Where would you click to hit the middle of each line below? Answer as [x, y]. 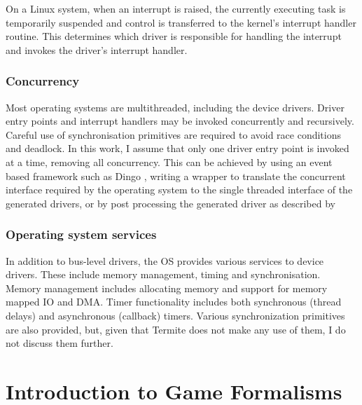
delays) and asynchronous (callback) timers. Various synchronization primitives [175, 315]
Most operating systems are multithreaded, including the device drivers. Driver [175, 107]
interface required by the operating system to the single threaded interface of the [179, 190]
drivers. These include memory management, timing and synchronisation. [163, 274]
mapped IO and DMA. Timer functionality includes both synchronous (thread [174, 302]
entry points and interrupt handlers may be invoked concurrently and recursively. [180, 121]
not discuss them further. [60, 343]
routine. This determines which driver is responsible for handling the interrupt [174, 36]
